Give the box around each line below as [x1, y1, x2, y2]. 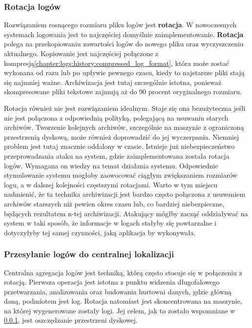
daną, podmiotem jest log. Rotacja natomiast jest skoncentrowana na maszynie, [4, 296, 242, 306]
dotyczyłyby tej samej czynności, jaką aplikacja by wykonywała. [4, 227, 196, 237]
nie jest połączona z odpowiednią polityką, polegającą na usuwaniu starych [4, 112, 229, 123]
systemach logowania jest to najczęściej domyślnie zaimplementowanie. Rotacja [4, 29, 244, 39]
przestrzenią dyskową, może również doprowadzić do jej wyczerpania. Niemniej [4, 131, 239, 142]
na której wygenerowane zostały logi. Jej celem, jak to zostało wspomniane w [4, 305, 235, 315]
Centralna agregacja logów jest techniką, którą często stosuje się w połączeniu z [4, 267, 242, 277]
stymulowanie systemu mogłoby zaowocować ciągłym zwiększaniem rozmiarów [4, 170, 237, 180]
